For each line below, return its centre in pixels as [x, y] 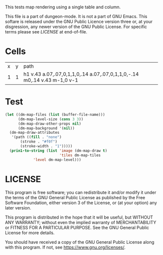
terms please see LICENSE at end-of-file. [46, 32]
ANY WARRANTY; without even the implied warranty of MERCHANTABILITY [81, 223]
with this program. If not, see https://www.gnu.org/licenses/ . [65, 247]
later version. [18, 208]
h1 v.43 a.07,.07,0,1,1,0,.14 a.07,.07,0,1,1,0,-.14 [81, 74]
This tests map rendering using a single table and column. [63, 7]
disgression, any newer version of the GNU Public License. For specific [76, 27]
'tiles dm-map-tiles [80, 155]
